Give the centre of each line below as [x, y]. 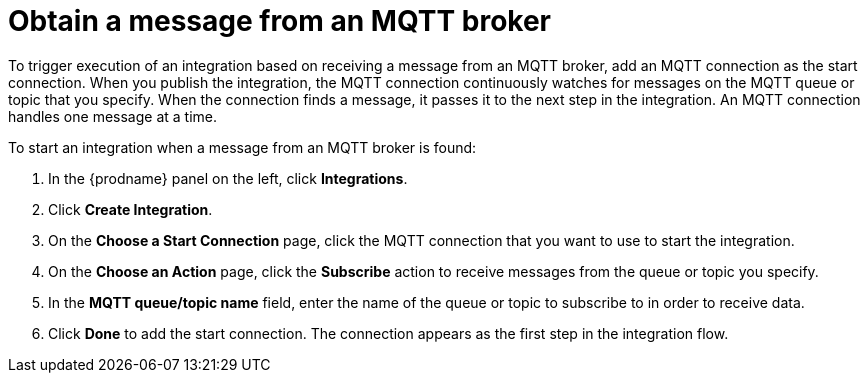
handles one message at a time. [112, 116]
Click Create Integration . [130, 209]
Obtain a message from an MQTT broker [279, 21]
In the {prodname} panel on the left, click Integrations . [228, 178]
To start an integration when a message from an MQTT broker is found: [242, 147]
